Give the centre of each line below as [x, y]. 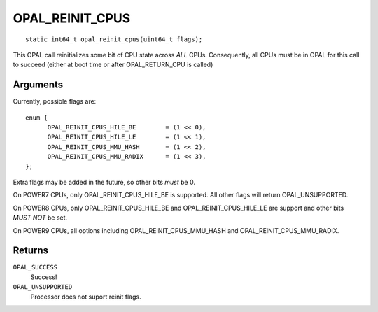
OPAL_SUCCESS [35, 267]
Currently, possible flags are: [55, 101]
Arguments [38, 85]
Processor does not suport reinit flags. [86, 297]
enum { [37, 118]
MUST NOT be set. [40, 218]
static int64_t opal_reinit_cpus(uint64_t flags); [114, 39]
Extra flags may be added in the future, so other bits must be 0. [104, 182]
